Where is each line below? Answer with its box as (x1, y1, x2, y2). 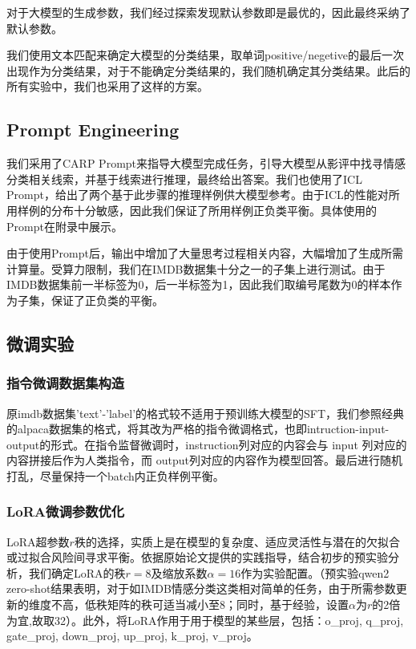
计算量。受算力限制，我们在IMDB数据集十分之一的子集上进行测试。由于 (6, 260, 386, 277)
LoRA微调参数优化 (6, 501, 125, 521)
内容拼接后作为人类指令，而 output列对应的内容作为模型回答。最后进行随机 (6, 452, 402, 468)
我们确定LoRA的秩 (28, 564, 126, 581)
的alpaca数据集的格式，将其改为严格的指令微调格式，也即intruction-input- (6, 420, 390, 437)
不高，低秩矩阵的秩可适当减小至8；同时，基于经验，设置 (50, 596, 349, 613)
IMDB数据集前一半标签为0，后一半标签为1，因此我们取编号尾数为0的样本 (6, 276, 391, 293)
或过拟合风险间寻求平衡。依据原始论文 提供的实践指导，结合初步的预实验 (6, 549, 388, 566)
